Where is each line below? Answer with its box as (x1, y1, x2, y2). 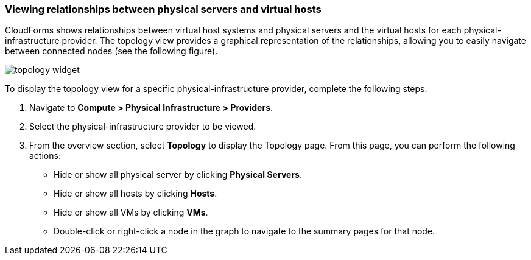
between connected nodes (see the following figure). (5, 46, 218, 57)
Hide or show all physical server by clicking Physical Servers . (54, 169, 302, 180)
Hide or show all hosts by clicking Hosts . (54, 188, 217, 199)
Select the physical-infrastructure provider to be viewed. (29, 121, 256, 132)
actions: (29, 150, 61, 161)
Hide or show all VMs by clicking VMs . (54, 207, 208, 218)
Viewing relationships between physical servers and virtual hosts (5, 3, 322, 15)
